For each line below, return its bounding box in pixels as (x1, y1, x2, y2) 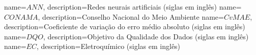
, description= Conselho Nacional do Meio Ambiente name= (38, 11, 224, 22)
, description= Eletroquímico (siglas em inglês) (36, 41, 181, 51)
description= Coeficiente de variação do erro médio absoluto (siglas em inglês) (4, 21, 245, 32)
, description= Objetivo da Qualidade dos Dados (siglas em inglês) (43, 31, 249, 41)
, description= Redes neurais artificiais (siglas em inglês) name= (43, 2, 242, 12)
